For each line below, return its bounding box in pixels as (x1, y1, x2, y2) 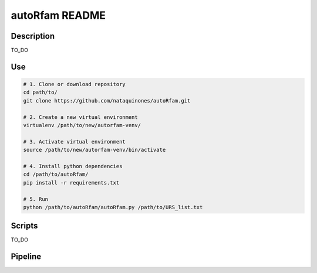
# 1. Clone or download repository (23, 81, 126, 88)
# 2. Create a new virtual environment (23, 114, 138, 120)
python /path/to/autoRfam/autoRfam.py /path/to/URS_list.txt (23, 204, 203, 210)
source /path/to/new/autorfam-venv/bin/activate (23, 146, 166, 153)
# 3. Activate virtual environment (23, 138, 126, 145)
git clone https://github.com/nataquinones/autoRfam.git (23, 97, 191, 104)
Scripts (11, 221, 38, 231)
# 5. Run (23, 196, 49, 202)
